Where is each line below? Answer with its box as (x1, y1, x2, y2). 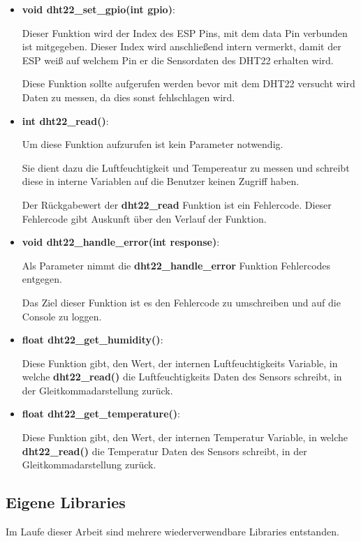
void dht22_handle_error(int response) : (22, 235, 220, 249)
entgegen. (22, 272, 62, 286)
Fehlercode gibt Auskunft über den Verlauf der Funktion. (22, 211, 267, 225)
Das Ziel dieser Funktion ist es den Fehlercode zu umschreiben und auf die (22, 295, 341, 309)
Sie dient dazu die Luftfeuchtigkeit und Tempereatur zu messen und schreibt (22, 160, 350, 175)
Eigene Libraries (6, 491, 126, 513)
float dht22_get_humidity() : (22, 332, 163, 347)
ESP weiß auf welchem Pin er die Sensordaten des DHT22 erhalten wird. (22, 52, 334, 67)
